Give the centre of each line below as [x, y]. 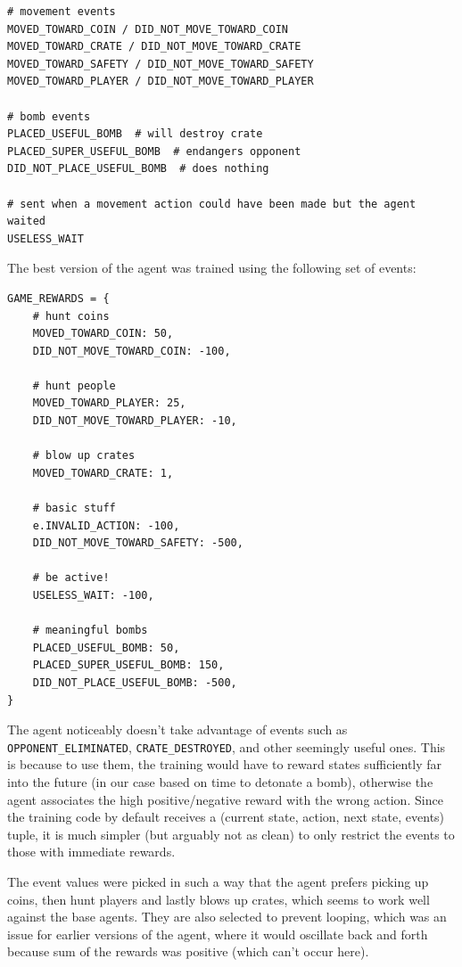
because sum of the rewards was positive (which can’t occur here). [188, 951]
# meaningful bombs [90, 631]
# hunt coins [71, 316]
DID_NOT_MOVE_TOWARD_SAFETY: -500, [138, 543]
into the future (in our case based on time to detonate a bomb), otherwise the [220, 782]
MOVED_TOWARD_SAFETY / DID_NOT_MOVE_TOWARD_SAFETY [161, 64]
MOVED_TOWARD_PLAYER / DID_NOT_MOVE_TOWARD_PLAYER [161, 82]
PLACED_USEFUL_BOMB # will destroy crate [135, 134]
